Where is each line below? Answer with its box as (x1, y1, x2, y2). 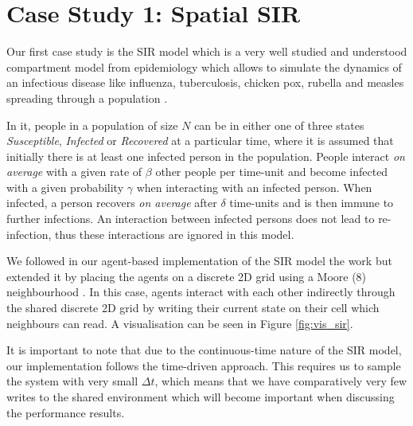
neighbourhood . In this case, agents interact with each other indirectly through (6, 283, 395, 300)
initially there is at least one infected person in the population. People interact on (6, 147, 405, 164)
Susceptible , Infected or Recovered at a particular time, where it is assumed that (6, 132, 394, 149)
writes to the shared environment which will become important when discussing (6, 389, 395, 405)
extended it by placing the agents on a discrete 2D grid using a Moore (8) (6, 268, 367, 284)
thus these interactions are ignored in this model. (55, 225, 294, 242)
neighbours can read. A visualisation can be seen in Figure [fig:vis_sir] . (6, 315, 353, 331)
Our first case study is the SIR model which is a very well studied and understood (6, 43, 407, 60)
